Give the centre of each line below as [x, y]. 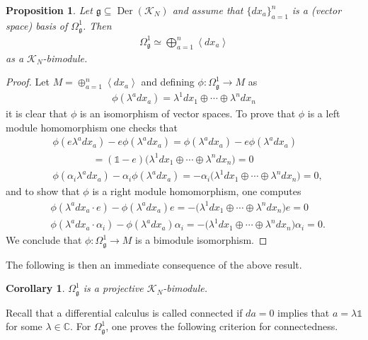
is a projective [113, 288]
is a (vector [317, 10]
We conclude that [44, 240]
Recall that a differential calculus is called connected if [124, 312]
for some [24, 326]
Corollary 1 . [35, 288]
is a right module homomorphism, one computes [197, 191]
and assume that [208, 10]
